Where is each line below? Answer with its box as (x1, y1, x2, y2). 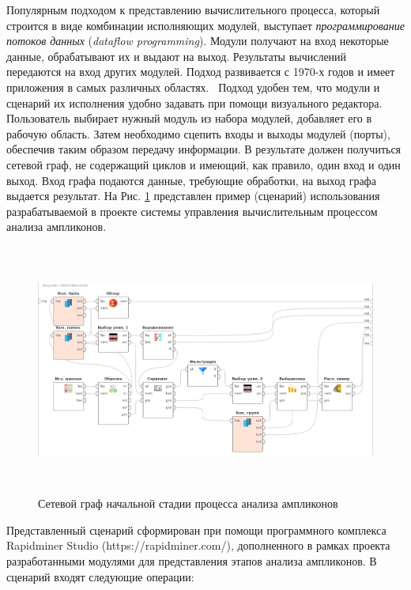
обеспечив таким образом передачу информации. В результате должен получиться (6, 141, 402, 157)
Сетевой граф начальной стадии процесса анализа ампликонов (38, 495, 338, 512)
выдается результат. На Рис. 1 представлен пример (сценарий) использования (6, 187, 380, 204)
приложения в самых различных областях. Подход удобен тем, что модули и (6, 78, 380, 95)
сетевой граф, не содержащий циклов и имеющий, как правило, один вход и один (6, 156, 401, 172)
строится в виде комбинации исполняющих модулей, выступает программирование (6, 17, 405, 33)
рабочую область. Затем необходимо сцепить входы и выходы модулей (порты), (6, 125, 390, 142)
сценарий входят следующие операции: (6, 568, 194, 584)
